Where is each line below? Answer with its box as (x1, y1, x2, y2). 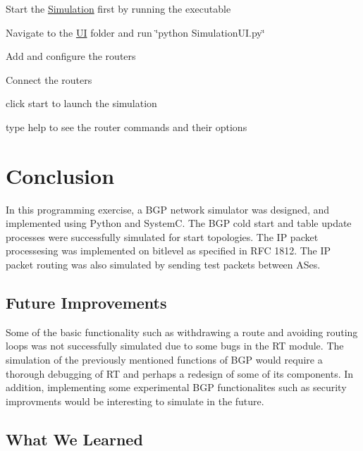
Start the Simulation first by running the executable (6, 1, 231, 16)
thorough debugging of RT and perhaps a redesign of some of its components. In (6, 366, 354, 381)
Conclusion (6, 161, 115, 190)
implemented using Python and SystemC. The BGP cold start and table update (6, 216, 352, 230)
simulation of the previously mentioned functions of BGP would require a (6, 352, 323, 367)
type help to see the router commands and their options (6, 119, 247, 134)
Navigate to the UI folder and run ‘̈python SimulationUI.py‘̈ (6, 25, 265, 39)
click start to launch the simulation (6, 96, 157, 111)
